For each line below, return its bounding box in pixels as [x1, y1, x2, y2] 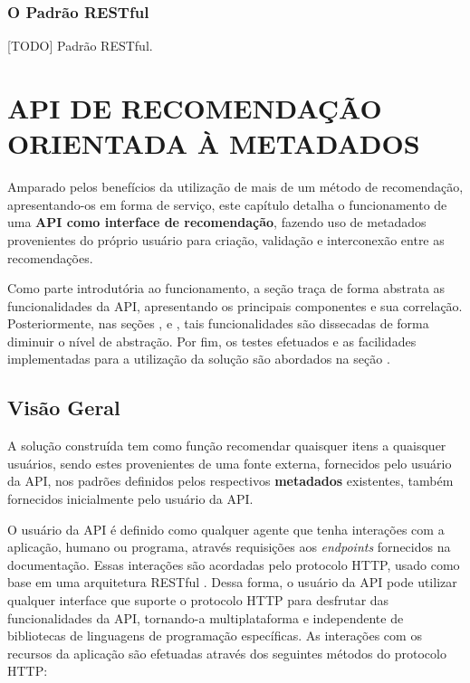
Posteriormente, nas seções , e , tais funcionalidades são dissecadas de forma [7, 314, 429, 333]
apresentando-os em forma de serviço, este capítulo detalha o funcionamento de [7, 194, 447, 213]
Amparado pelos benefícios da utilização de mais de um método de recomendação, [7, 177, 464, 196]
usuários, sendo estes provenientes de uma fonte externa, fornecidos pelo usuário [7, 453, 452, 472]
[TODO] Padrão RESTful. [7, 36, 153, 55]
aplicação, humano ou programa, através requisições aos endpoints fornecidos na [7, 537, 451, 556]
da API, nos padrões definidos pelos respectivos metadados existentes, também [7, 471, 454, 490]
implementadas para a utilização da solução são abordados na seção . [7, 349, 390, 368]
